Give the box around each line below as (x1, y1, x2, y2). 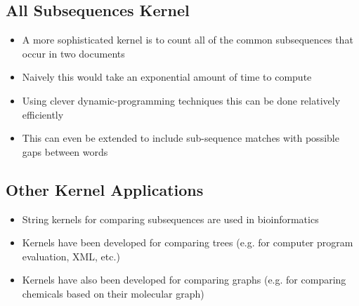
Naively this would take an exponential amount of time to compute (22, 69, 312, 84)
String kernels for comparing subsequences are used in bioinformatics (22, 211, 319, 226)
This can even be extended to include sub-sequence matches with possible (22, 131, 339, 145)
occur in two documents (22, 46, 125, 60)
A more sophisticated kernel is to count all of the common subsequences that (22, 32, 353, 47)
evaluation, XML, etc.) (22, 248, 120, 263)
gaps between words (22, 144, 108, 159)
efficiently (22, 107, 64, 121)
